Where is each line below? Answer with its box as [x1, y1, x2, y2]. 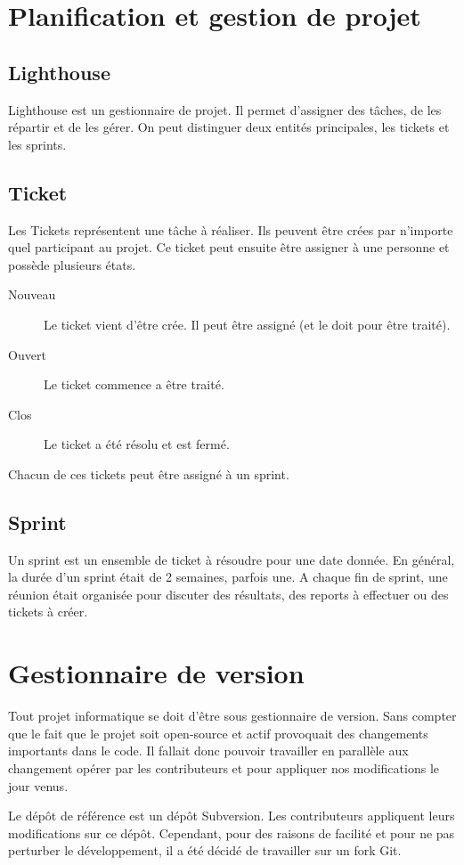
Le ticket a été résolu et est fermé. [44, 435, 230, 453]
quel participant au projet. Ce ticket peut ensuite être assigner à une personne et [8, 238, 450, 257]
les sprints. [8, 135, 67, 153]
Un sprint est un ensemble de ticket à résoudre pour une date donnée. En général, [8, 550, 455, 568]
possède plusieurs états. [8, 255, 136, 273]
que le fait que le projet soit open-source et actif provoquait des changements [8, 723, 428, 742]
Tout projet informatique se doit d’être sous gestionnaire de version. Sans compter [8, 706, 457, 725]
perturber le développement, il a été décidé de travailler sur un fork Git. [8, 841, 402, 860]
